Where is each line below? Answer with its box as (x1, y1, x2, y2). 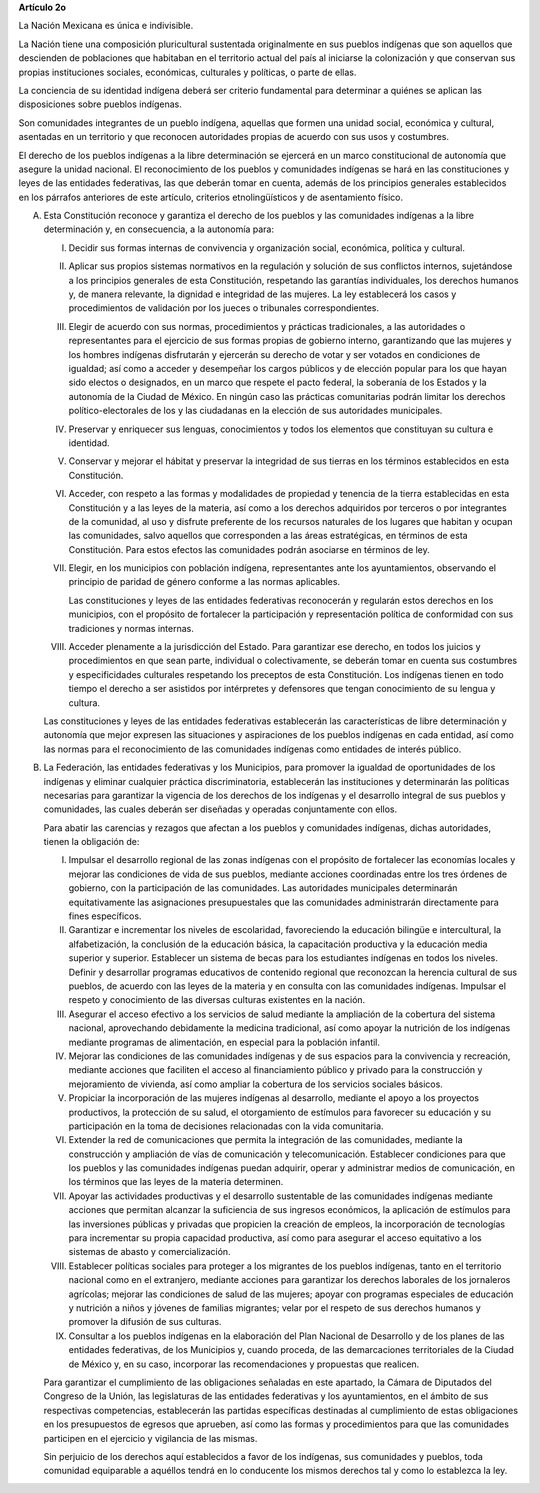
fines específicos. (68, 910, 142, 922)
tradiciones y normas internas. (68, 622, 194, 634)
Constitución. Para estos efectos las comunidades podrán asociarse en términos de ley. (68, 543, 430, 555)
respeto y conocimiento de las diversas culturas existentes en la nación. (68, 994, 366, 1006)
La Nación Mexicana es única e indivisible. (18, 20, 194, 32)
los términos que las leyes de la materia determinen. (68, 1176, 284, 1188)
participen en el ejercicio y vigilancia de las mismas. (43, 1432, 258, 1444)
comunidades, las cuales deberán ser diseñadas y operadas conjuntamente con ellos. (43, 803, 398, 815)
